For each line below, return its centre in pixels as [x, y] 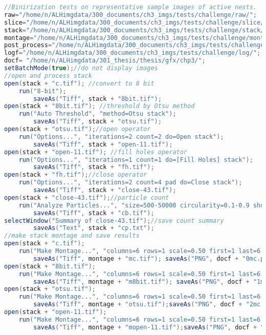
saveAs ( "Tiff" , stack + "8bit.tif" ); [97, 99]
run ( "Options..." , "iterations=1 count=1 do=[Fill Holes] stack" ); [136, 160]
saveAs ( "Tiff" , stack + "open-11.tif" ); [103, 144]
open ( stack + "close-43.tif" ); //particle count [87, 197]
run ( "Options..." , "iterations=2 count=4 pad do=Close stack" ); [130, 183]
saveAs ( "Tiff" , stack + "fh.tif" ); [94, 167]
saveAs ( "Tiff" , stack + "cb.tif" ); [94, 213]
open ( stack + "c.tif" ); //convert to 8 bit [79, 83]
